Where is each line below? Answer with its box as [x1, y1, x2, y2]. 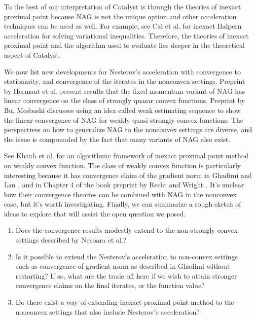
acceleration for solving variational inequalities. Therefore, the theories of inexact [4, 30, 249, 40]
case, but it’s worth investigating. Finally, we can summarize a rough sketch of [4, 199, 241, 209]
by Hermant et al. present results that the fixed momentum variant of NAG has [4, 85, 245, 96]
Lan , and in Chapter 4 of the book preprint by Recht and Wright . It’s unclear [4, 179, 244, 190]
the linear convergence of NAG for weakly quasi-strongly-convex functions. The [4, 114, 244, 125]
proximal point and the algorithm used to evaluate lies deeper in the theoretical [4, 40, 245, 50]
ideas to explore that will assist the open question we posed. [4, 208, 185, 218]
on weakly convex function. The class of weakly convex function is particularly [4, 160, 241, 170]
